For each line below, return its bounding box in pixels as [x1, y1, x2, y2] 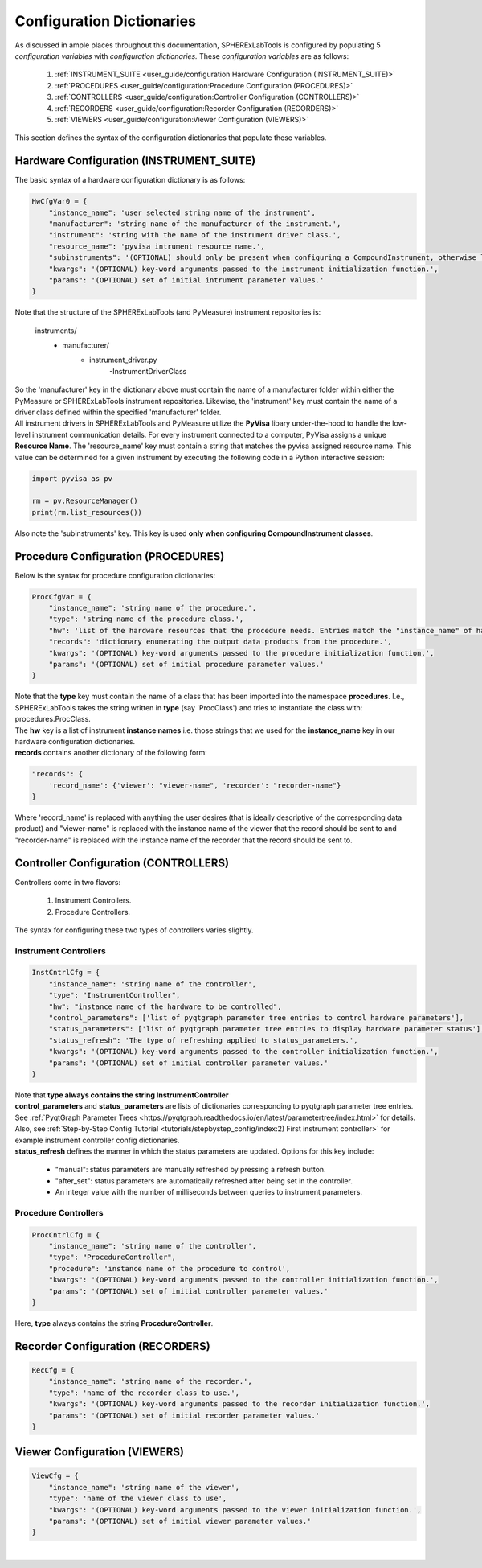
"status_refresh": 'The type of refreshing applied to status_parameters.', [48, 1035, 358, 1045]
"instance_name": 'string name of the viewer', [48, 1483, 240, 1492]
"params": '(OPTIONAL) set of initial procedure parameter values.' [48, 660, 325, 669]
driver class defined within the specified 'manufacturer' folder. [14, 407, 222, 418]
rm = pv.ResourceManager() [31, 496, 138, 506]
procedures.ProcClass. [14, 714, 92, 724]
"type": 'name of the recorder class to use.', [48, 1388, 240, 1397]
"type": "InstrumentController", [48, 990, 181, 1000]
